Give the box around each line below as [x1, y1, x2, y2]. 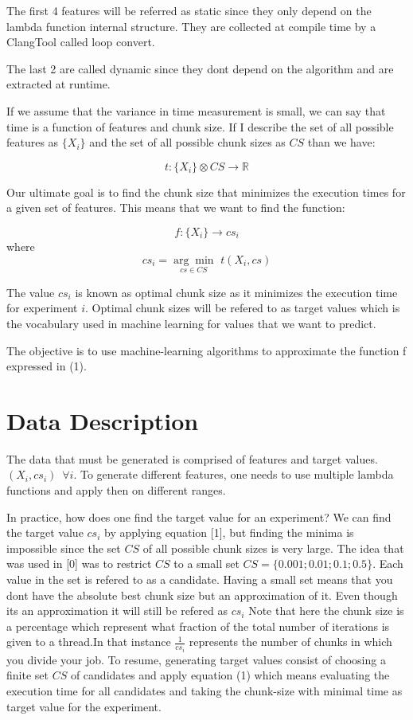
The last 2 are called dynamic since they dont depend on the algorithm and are [6, 60, 394, 76]
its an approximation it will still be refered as [6, 602, 228, 619]
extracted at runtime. [6, 76, 111, 92]
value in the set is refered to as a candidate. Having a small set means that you [6, 571, 393, 587]
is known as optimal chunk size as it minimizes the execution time [75, 284, 398, 300]
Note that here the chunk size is [248, 602, 404, 619]
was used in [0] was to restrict [6, 555, 152, 572]
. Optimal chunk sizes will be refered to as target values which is [85, 299, 400, 316]
